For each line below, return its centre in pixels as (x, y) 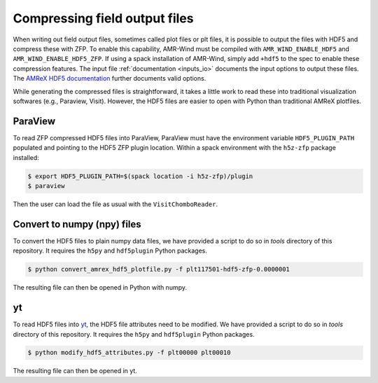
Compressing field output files (103, 18)
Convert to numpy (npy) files (77, 224)
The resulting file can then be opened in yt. (75, 371)
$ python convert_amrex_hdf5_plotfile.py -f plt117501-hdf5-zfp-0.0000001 (159, 269)
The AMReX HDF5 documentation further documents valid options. (110, 79)
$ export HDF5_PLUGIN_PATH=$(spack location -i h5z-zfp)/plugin (140, 176)
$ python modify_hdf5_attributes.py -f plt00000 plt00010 (129, 353)
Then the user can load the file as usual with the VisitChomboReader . (115, 204)
